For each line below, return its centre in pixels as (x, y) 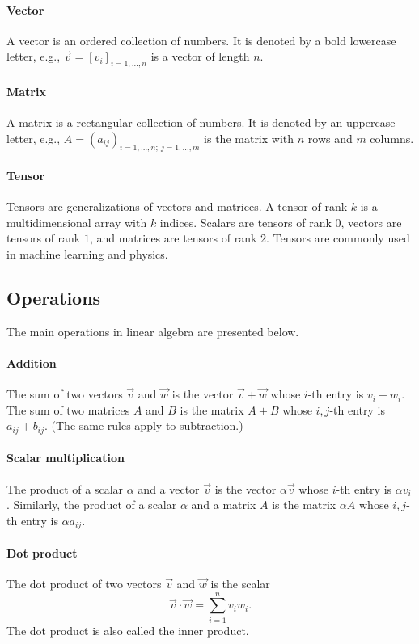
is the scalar (240, 584)
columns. (392, 138)
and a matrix (224, 505)
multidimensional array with (77, 222)
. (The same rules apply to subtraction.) (144, 425)
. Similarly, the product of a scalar (92, 505)
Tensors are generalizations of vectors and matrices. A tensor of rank (177, 206)
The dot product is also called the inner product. (128, 630)
